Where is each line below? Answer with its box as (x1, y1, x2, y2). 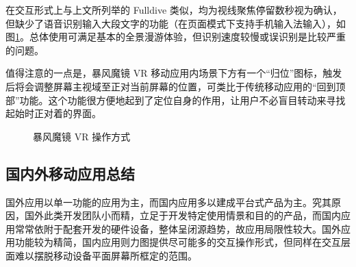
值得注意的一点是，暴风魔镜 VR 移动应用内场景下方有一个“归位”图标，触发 (5, 66, 342, 80)
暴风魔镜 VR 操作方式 (33, 129, 131, 143)
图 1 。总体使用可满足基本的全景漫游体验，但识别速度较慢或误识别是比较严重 (5, 29, 346, 44)
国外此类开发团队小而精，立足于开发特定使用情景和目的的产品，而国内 (24, 208, 341, 222)
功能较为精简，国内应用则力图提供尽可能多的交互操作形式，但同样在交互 (14, 235, 341, 249)
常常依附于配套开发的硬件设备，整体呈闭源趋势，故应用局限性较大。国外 (14, 221, 341, 236)
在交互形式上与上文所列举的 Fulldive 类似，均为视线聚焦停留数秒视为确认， (5, 3, 342, 16)
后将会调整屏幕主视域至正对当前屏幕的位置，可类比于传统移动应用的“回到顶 (5, 79, 346, 93)
